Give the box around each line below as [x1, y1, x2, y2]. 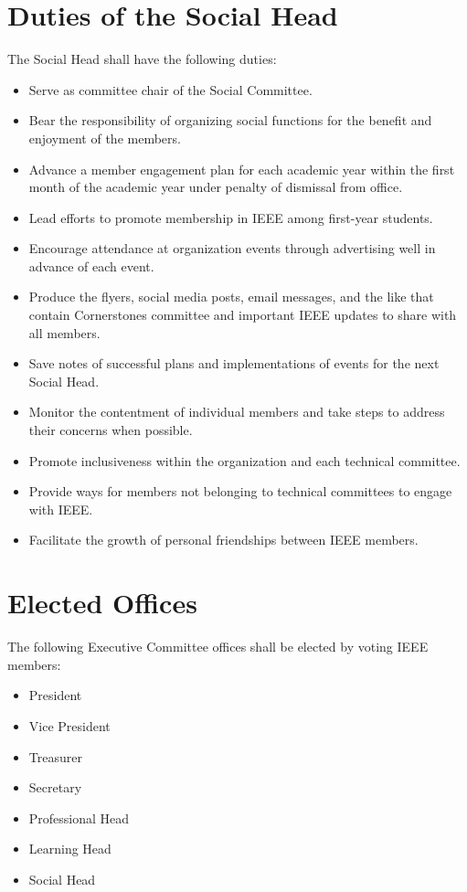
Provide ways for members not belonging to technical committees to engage [28, 482, 452, 501]
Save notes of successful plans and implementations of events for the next [28, 354, 440, 373]
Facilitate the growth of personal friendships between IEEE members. [28, 530, 419, 549]
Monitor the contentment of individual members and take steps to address [28, 402, 445, 421]
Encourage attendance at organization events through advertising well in [28, 239, 436, 258]
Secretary [28, 778, 82, 797]
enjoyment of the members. [28, 128, 181, 147]
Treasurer [28, 747, 82, 766]
